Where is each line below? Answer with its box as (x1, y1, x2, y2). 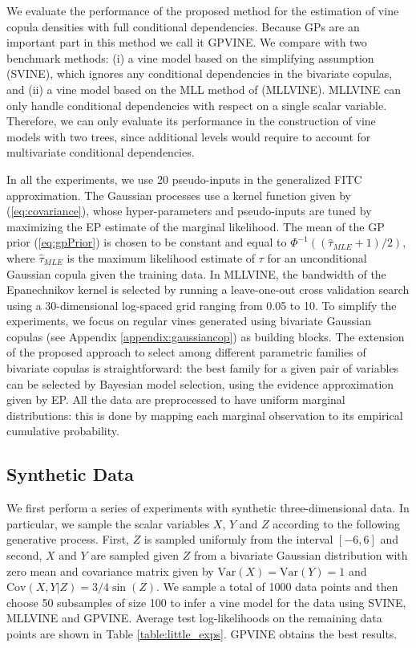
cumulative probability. (6, 422, 119, 439)
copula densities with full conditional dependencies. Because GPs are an (6, 18, 360, 35)
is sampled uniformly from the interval (143, 531, 333, 548)
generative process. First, (6, 531, 129, 548)
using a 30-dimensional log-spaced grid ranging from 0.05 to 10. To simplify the (6, 296, 397, 313)
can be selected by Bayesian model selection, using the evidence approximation (6, 375, 394, 392)
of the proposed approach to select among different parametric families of (6, 344, 366, 361)
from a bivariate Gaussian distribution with (194, 547, 408, 564)
